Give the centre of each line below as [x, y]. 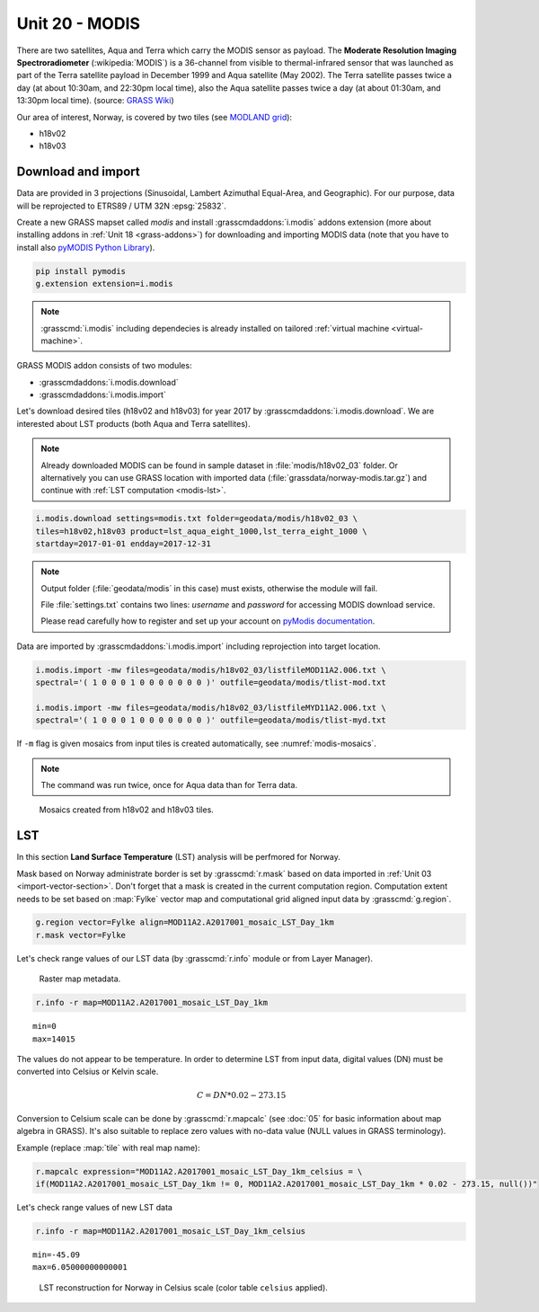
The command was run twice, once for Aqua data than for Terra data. [169, 785]
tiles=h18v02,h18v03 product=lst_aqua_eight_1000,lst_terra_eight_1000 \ [201, 531]
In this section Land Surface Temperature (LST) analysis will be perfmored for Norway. [178, 857]
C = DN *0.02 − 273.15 [241, 1095]
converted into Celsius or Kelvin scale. [88, 1072]
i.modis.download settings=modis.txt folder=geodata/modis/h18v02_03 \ [197, 519]
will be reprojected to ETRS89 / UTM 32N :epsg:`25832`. [121, 206]
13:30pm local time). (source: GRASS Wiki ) [95, 101]
